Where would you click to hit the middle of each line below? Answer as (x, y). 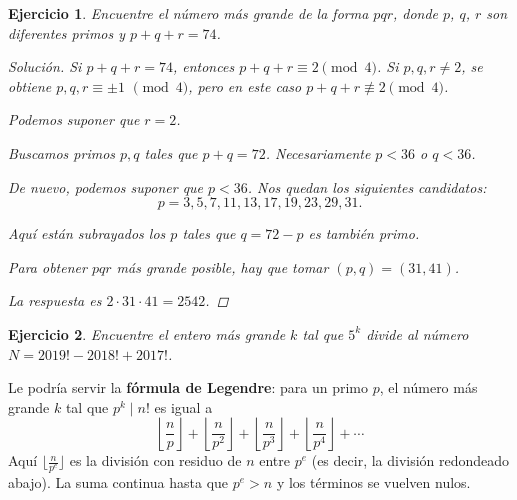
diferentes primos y (67, 32)
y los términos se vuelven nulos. (373, 482)
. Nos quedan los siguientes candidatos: (367, 186)
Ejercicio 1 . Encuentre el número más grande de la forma (188, 13)
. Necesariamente (318, 152)
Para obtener (47, 266)
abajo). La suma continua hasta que (118, 482)
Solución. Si (45, 66)
